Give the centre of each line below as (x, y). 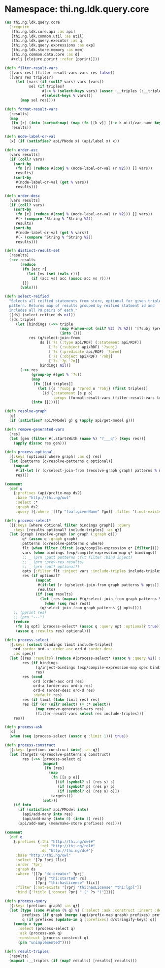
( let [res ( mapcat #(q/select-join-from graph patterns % (100, 599)
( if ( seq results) (54, 594)
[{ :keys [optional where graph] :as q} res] (55, 457)
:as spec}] (25, 654)
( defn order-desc (22, 196)
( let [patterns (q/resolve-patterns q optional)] (61, 461)
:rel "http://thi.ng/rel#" (67, 846)
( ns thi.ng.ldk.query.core (32, 22)
